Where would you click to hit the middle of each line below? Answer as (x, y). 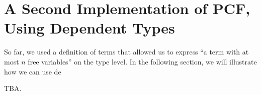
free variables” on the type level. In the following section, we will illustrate (142, 61)
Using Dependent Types (90, 28)
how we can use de (33, 71)
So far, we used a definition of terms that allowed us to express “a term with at (126, 52)
